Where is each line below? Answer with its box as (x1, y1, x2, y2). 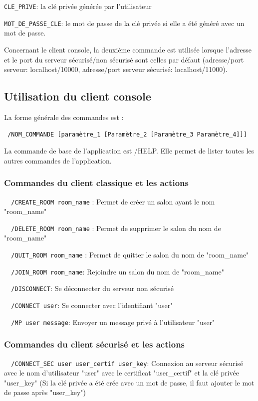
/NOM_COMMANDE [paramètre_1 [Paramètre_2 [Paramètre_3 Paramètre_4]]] (7, 131, 247, 138)
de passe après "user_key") (4, 387, 86, 397)
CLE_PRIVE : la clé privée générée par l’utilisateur (4, 1, 152, 11)
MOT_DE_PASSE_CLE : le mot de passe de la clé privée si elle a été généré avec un (4, 17, 245, 28)
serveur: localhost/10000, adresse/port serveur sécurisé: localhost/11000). (4, 64, 228, 74)
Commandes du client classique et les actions (4, 176, 189, 189)
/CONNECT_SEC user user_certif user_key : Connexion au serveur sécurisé (11, 357, 244, 368)
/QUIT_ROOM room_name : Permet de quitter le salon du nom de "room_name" (11, 249, 249, 260)
